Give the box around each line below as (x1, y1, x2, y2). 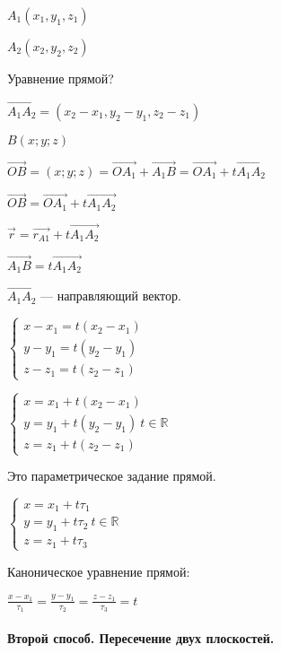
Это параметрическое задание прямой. (7, 466, 216, 485)
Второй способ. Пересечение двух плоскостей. (7, 628, 275, 647)
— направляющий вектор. (40, 286, 181, 305)
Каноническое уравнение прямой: (7, 562, 190, 580)
